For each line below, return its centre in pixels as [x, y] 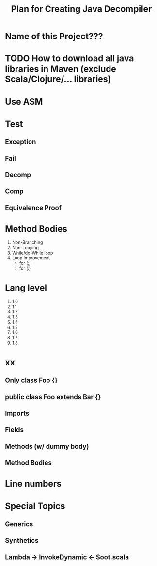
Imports [17, 413]
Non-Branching [27, 242]
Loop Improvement [31, 258]
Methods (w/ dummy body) [47, 446]
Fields [15, 430]
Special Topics [35, 506]
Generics [19, 524]
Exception [21, 142]
